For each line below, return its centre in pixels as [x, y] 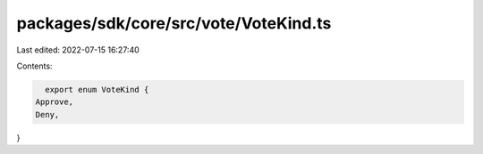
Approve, [55, 102]
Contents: [34, 66]
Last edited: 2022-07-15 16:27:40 [78, 50]
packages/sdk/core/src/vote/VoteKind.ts [174, 23]
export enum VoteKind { [97, 89]
